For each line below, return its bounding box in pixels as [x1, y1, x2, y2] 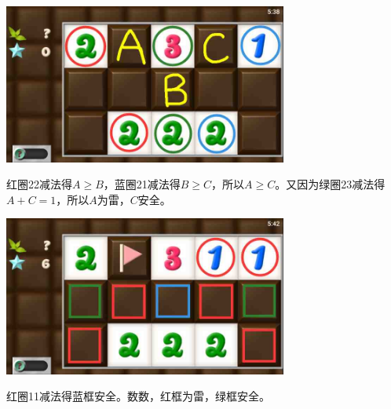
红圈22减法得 [6, 176, 72, 192]
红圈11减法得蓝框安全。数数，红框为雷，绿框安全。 [6, 388, 270, 404]
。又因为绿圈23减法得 [275, 176, 386, 192]
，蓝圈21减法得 [103, 176, 181, 192]
